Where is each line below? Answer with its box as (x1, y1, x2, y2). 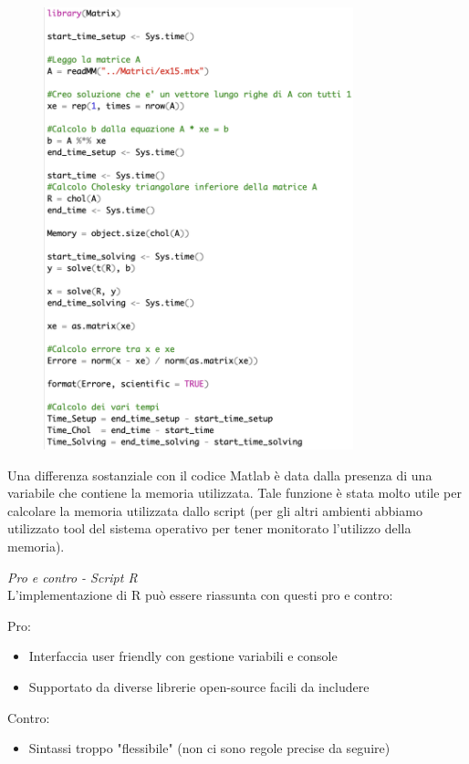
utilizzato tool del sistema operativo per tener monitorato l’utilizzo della (7, 519, 412, 538)
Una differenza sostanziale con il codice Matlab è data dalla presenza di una (7, 465, 433, 484)
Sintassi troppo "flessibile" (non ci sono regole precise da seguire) (28, 738, 391, 758)
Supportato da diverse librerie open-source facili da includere (28, 677, 370, 697)
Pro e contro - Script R (7, 567, 138, 586)
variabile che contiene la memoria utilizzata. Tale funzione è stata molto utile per (7, 483, 462, 502)
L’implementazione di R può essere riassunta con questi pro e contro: (7, 585, 393, 604)
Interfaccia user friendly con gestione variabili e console (28, 646, 338, 666)
